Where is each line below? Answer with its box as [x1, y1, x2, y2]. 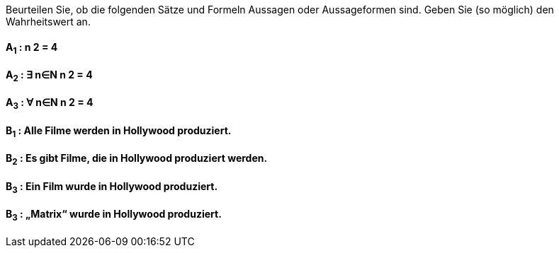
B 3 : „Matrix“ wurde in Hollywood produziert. [6, 208, 222, 223]
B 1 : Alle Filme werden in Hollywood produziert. [6, 124, 232, 139]
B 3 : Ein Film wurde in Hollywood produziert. [6, 180, 218, 195]
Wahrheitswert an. [6, 16, 91, 28]
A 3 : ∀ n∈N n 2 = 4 [6, 96, 94, 112]
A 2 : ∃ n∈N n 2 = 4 [6, 69, 93, 83]
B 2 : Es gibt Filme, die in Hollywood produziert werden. [6, 152, 268, 167]
